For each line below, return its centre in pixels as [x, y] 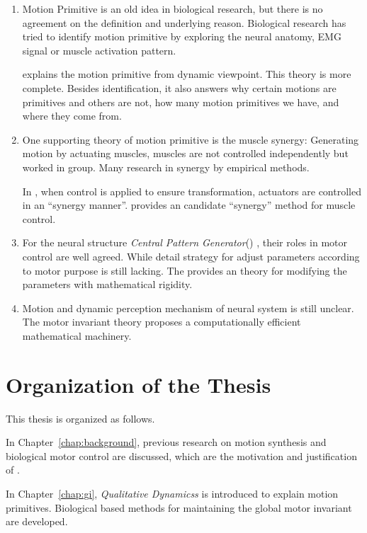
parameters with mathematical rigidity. [107, 284]
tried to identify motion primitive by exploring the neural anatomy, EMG [182, 36]
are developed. [37, 521]
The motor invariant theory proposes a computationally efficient [162, 322]
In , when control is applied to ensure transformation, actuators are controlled [192, 191]
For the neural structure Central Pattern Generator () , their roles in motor [185, 242]
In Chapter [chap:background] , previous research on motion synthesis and [166, 442]
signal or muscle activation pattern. [99, 50]
